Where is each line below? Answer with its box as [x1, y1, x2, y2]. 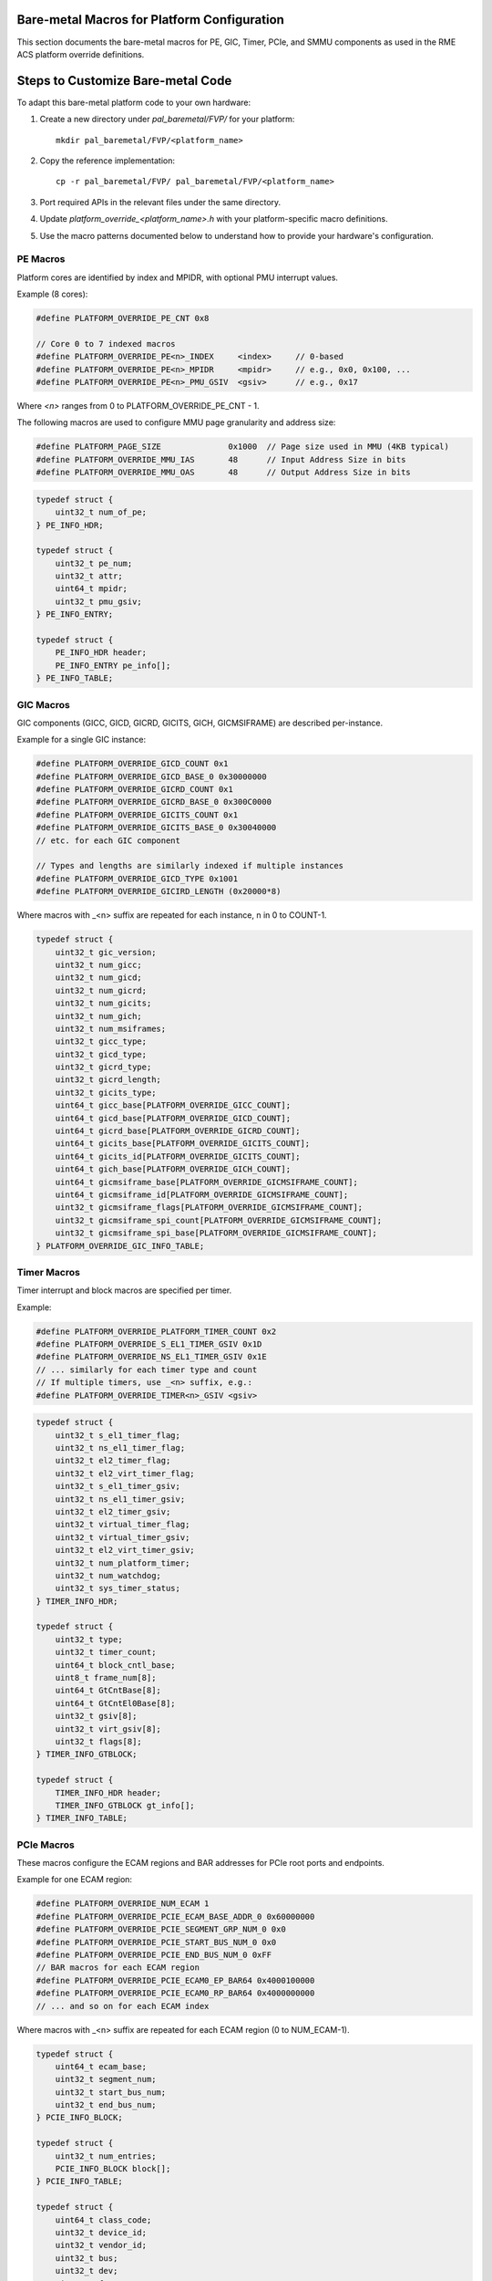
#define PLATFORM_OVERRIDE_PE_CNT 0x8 [36, 313, 210, 324]
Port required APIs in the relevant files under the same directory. [39, 196, 282, 207]
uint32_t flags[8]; [55, 1736, 143, 1746]
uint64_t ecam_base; [55, 2061, 148, 2071]
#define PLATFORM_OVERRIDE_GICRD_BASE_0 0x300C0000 [36, 797, 272, 807]
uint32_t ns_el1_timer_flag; [55, 1443, 186, 1453]
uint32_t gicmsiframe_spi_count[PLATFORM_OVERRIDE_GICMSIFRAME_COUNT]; [55, 1214, 383, 1225]
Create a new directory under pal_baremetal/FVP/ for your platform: [39, 114, 295, 125]
